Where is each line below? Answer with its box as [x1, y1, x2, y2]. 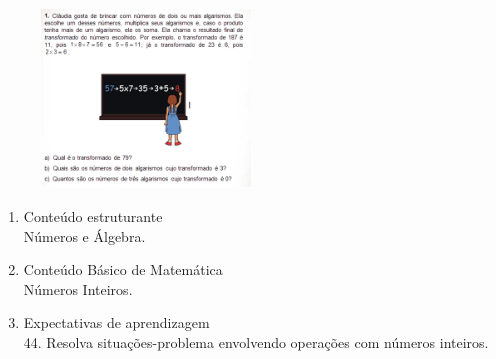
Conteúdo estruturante [23, 206, 163, 226]
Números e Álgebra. [23, 225, 146, 246]
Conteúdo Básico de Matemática [23, 259, 223, 280]
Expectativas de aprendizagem [23, 312, 210, 333]
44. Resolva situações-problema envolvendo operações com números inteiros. [23, 331, 489, 352]
